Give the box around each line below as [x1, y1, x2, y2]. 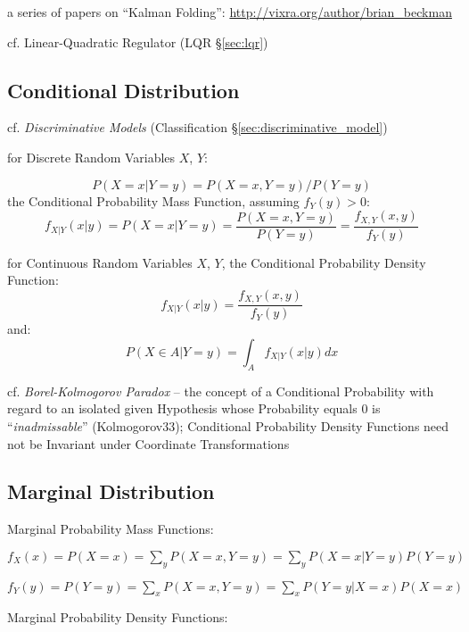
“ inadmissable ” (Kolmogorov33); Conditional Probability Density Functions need [7, 416, 449, 435]
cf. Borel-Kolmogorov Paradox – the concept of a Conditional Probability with [7, 381, 434, 400]
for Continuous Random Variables [7, 253, 193, 271]
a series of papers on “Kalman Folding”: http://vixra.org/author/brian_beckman [7, 3, 452, 21]
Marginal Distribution [7, 478, 215, 505]
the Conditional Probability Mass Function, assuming [7, 191, 300, 210]
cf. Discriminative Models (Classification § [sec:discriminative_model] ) [7, 118, 388, 137]
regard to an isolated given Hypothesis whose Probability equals [7, 399, 358, 418]
